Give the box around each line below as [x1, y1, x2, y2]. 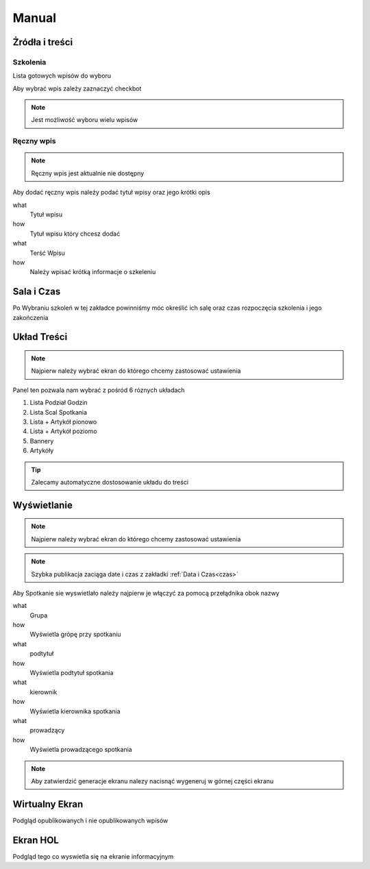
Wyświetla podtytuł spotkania [29, 669, 114, 677]
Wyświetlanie [12, 499, 73, 511]
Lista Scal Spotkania [29, 408, 88, 416]
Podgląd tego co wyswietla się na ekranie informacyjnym [12, 852, 174, 860]
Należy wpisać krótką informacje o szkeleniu [29, 268, 156, 276]
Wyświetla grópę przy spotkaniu [29, 631, 121, 639]
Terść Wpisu [29, 249, 65, 257]
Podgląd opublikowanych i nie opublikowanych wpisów [12, 816, 169, 824]
